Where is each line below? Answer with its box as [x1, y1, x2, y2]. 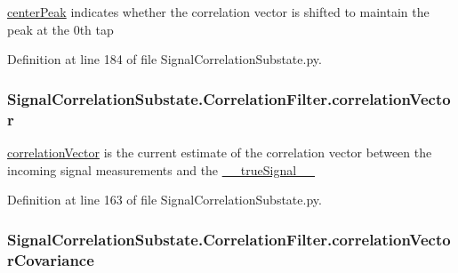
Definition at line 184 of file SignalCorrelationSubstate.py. [7, 50, 322, 68]
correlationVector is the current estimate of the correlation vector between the [7, 142, 432, 161]
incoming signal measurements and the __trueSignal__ [7, 160, 316, 179]
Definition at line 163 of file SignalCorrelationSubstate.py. [7, 190, 322, 209]
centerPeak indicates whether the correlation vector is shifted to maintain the [7, 3, 430, 20]
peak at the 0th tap [7, 20, 114, 38]
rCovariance [7, 248, 94, 270]
